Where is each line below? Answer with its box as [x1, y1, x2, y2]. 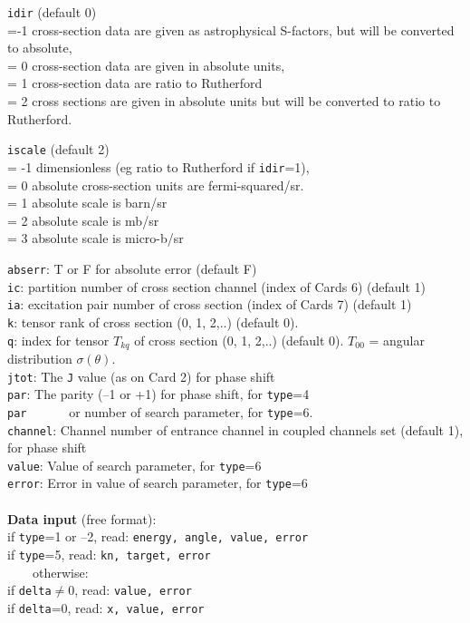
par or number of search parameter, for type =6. [7, 402, 313, 421]
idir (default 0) [7, 3, 97, 21]
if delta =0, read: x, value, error [7, 598, 205, 617]
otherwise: [32, 562, 89, 581]
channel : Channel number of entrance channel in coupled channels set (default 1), [7, 420, 464, 439]
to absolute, [7, 38, 72, 57]
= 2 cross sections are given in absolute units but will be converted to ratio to [7, 92, 441, 111]
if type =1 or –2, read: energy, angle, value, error [7, 527, 309, 546]
